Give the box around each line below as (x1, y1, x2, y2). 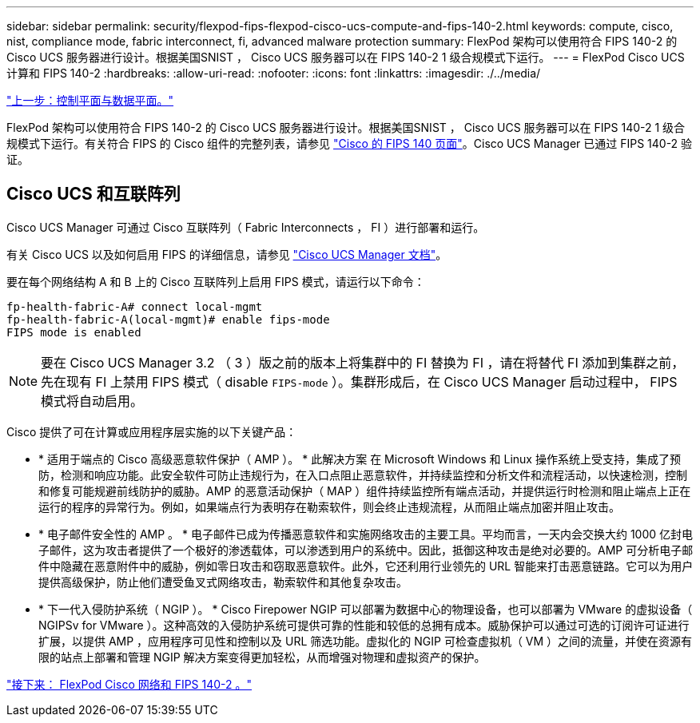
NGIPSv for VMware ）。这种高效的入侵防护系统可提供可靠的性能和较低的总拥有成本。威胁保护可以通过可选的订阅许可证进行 (38, 618, 690, 632)
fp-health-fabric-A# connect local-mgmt (6, 300, 263, 313)
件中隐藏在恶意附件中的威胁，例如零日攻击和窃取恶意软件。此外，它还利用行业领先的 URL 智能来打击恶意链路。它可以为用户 (38, 558, 694, 573)
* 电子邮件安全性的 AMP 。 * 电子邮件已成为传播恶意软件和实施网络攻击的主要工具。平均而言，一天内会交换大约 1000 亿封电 (38, 526, 694, 541)
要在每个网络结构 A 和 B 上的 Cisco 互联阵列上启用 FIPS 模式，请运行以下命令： (6, 274, 425, 288)
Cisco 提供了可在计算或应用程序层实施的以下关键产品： (6, 424, 297, 439)
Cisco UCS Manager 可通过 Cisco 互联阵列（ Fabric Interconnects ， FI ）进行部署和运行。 (6, 220, 485, 234)
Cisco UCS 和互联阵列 (6, 184, 181, 205)
